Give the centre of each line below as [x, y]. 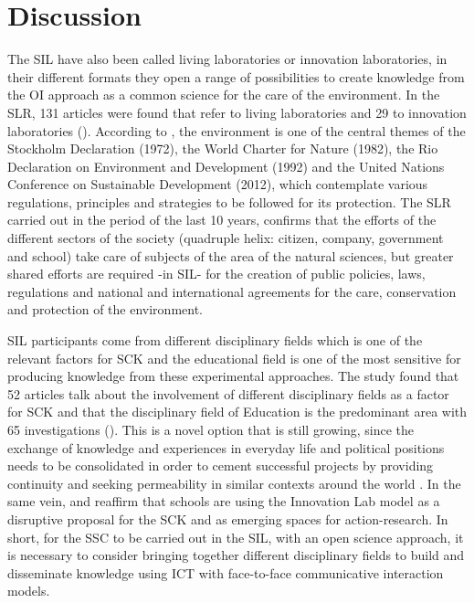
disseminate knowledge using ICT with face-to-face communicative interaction [226, 572]
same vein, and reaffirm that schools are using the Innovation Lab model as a [224, 501]
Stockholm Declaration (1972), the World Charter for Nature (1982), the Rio [223, 148]
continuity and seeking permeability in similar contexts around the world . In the [234, 483]
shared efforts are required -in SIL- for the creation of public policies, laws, [216, 274]
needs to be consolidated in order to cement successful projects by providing [221, 465]
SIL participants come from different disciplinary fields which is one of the [215, 340]
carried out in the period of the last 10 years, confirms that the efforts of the [222, 220]
